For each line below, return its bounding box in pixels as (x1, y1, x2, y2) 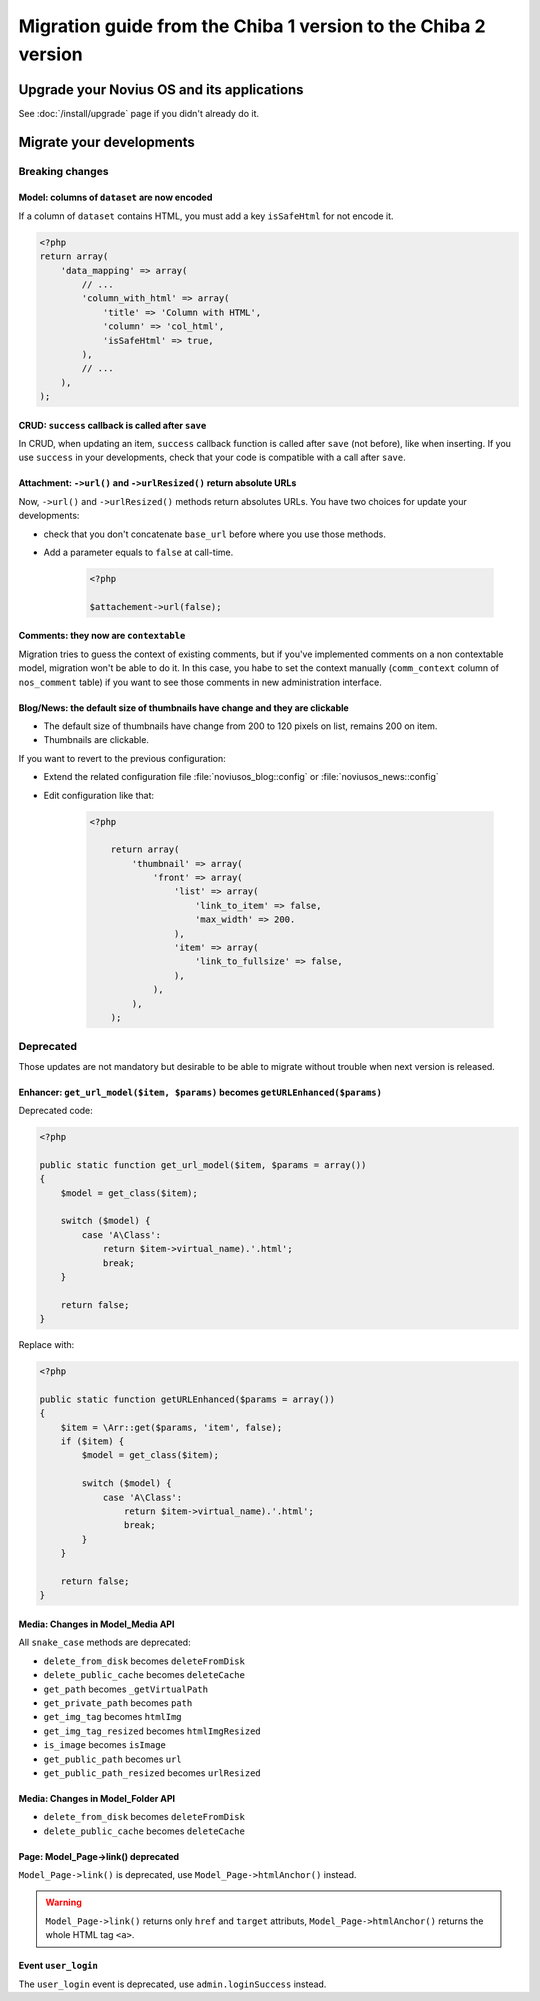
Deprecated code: (18, 1105, 94, 1117)
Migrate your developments (18, 133, 195, 150)
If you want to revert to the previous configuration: (18, 752, 227, 764)
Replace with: (18, 1339, 75, 1351)
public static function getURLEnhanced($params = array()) (39, 1393, 335, 1405)
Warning (45, 1896, 82, 1909)
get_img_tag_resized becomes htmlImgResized (43, 1725, 261, 1737)
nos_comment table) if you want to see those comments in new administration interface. (18, 676, 382, 688)
